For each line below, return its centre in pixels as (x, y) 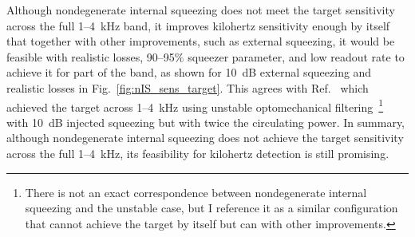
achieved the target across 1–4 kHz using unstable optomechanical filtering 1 (195, 105)
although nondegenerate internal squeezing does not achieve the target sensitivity (205, 138)
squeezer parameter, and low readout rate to (296, 56)
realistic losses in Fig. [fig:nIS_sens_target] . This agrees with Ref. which (188, 87)
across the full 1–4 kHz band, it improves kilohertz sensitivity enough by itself (198, 25)
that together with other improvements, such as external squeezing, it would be (201, 41)
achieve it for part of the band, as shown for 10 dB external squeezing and (189, 72)
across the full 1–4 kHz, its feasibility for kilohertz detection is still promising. (198, 153)
